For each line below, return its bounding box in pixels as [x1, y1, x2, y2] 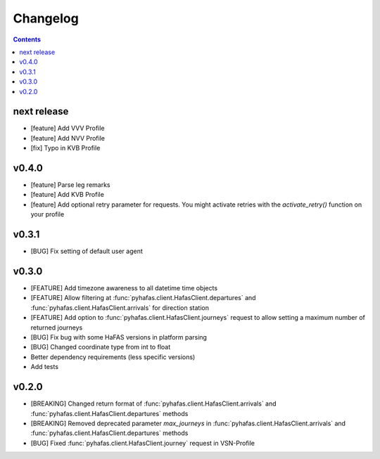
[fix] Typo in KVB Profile [30, 144, 101, 153]
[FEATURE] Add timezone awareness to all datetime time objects [30, 284, 218, 292]
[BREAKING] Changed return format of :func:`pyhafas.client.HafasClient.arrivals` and [30, 399, 277, 408]
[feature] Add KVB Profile [30, 190, 105, 199]
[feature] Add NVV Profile [30, 134, 106, 142]
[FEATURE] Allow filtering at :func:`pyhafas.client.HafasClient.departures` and [30, 294, 256, 302]
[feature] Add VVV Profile [30, 124, 105, 133]
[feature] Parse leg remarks [30, 181, 110, 189]
